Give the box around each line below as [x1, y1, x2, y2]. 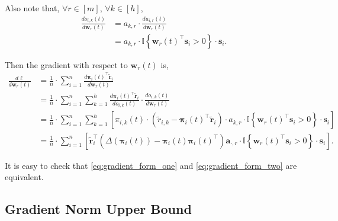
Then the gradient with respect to [5, 58, 128, 71]
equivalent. [5, 171, 44, 183]
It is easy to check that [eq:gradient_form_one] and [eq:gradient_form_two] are [5, 159, 297, 171]
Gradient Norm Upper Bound [5, 200, 192, 218]
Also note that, [5, 2, 60, 14]
